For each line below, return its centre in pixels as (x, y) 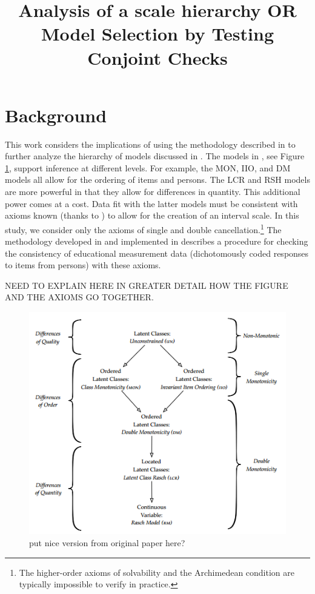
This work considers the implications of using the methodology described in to (150, 144)
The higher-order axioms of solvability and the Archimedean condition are (157, 572)
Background (56, 115)
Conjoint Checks (157, 57)
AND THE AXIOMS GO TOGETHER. (79, 297)
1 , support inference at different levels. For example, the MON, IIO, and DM (148, 167)
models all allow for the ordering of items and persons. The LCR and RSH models (157, 180)
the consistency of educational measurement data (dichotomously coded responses (157, 253)
